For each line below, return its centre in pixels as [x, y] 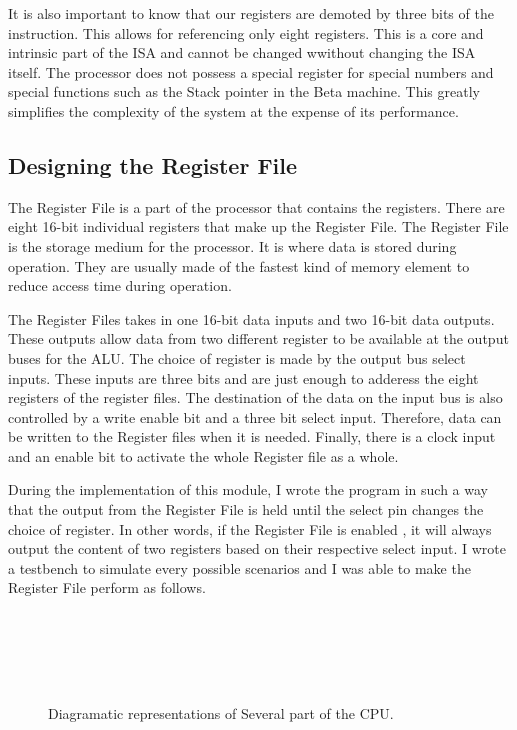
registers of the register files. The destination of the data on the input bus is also [255, 397]
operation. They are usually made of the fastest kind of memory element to [239, 265]
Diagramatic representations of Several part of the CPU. [221, 713]
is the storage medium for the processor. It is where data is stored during [232, 245]
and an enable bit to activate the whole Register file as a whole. [203, 455]
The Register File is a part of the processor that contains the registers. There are [256, 206]
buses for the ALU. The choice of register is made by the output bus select [237, 357]
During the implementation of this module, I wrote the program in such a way [248, 489]
